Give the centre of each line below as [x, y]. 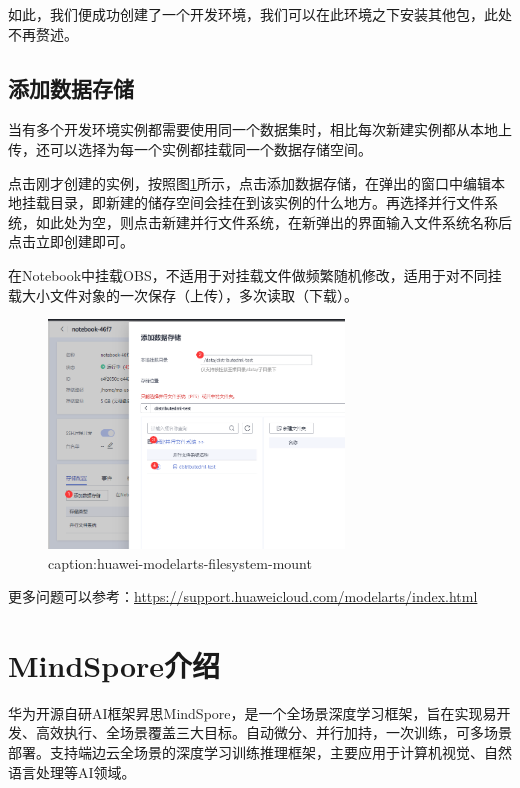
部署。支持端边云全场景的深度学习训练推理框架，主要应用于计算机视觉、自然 [260, 752]
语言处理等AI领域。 [72, 771]
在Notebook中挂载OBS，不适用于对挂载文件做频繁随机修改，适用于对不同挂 [255, 274]
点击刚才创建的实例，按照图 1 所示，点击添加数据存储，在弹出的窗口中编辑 [249, 182]
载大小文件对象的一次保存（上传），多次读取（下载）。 [183, 294]
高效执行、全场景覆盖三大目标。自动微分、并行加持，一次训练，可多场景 [273, 732]
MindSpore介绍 [114, 664]
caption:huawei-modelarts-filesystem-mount [180, 562]
